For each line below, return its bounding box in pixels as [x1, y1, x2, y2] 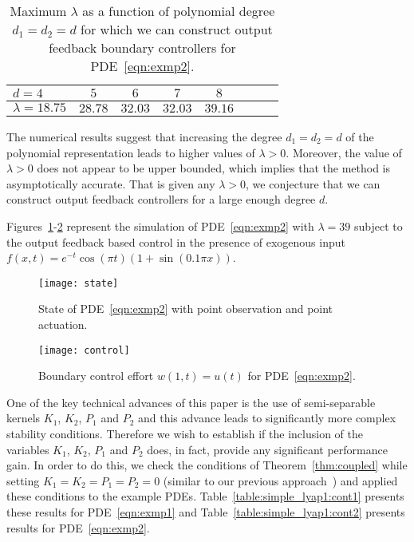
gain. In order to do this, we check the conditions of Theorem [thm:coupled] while [6, 457, 408, 473]
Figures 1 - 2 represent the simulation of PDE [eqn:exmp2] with [6, 217, 314, 234]
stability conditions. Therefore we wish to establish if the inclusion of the [6, 425, 363, 442]
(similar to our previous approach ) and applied [163, 472, 398, 489]
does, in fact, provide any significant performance [147, 441, 388, 457]
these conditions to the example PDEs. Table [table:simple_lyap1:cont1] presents [6, 488, 404, 504]
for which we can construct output [81, 20, 273, 38]
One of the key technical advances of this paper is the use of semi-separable [6, 394, 376, 410]
